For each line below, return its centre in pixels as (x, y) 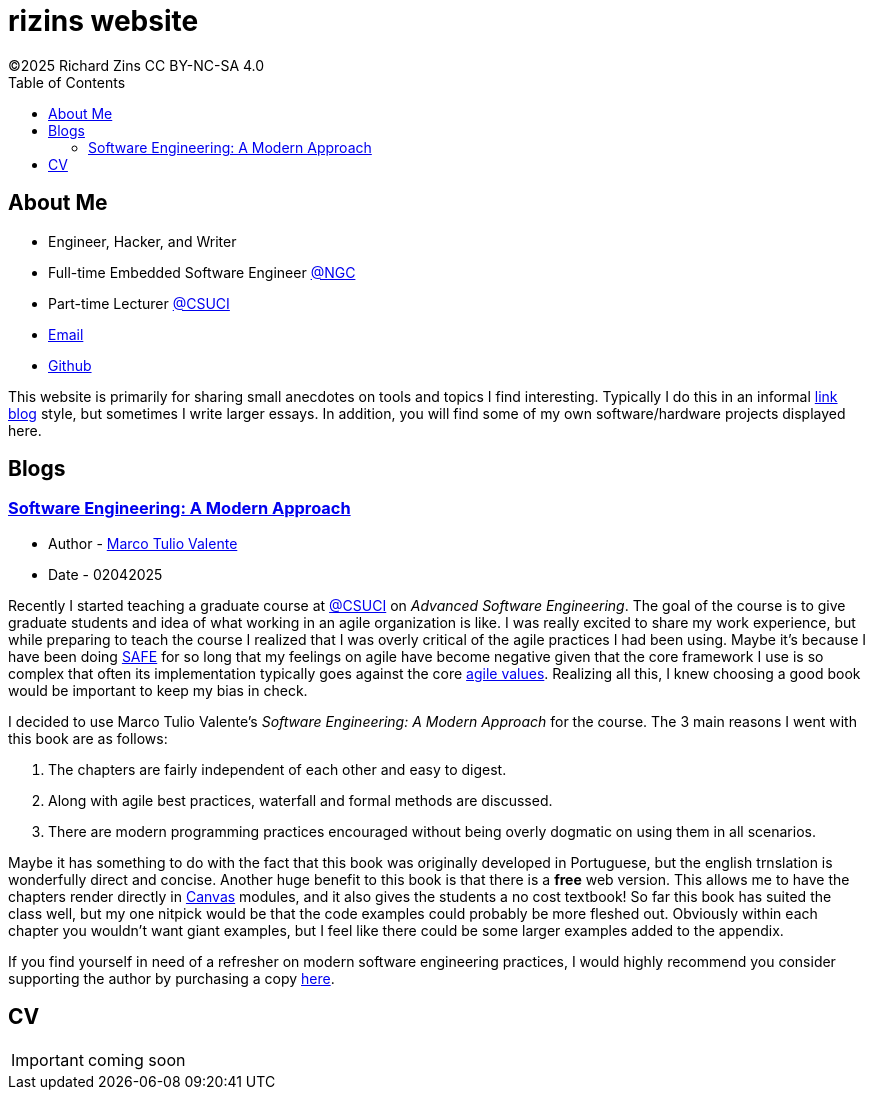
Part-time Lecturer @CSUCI (139, 303)
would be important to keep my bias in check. (158, 690)
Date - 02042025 (105, 574)
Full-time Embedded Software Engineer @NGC (202, 272)
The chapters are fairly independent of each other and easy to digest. (277, 769)
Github (70, 365)
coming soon (136, 1059)
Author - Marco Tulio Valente (143, 543)
